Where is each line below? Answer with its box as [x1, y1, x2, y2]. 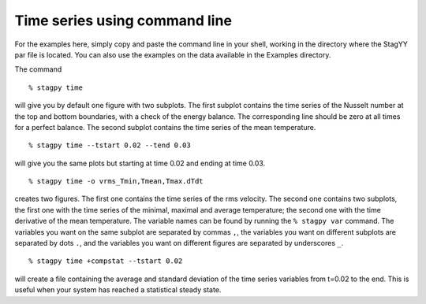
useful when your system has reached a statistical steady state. [14, 285, 222, 295]
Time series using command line [14, 12, 233, 29]
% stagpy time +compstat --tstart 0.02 [28, 257, 183, 265]
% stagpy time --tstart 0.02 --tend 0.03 [28, 141, 191, 150]
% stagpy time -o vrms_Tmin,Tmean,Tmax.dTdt [28, 177, 204, 186]
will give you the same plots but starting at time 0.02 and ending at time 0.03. [14, 158, 266, 168]
